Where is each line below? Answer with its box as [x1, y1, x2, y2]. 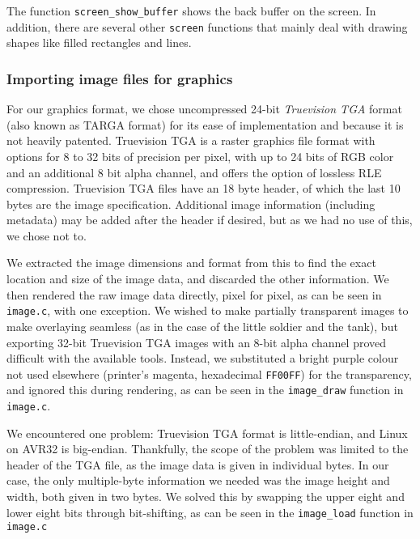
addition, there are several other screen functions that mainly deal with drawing [6, 18, 408, 35]
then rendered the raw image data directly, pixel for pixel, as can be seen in [6, 286, 382, 303]
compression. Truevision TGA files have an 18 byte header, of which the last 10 [6, 180, 401, 197]
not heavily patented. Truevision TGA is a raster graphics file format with [6, 132, 375, 149]
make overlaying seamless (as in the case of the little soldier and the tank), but [6, 317, 398, 334]
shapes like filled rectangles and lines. [6, 34, 192, 51]
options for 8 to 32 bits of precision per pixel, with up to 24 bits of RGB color [6, 147, 394, 164]
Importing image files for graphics [6, 68, 233, 88]
